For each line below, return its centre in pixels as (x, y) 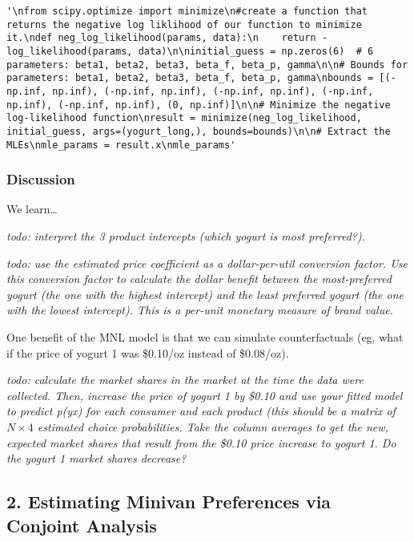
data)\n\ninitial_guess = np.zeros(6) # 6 (256, 51)
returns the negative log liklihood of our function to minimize (184, 24)
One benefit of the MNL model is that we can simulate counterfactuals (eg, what (205, 337)
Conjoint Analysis (82, 525)
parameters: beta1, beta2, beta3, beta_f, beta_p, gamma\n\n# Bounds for (207, 65)
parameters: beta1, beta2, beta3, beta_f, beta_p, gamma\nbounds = (190, 78)
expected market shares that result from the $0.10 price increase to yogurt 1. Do (201, 442)
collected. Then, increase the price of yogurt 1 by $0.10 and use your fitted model (205, 395)
